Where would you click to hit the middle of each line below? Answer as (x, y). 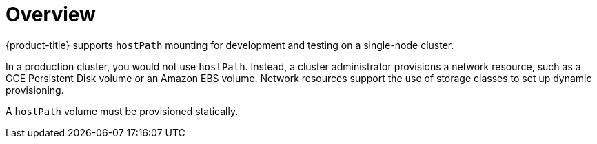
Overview (51, 14)
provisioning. (35, 90)
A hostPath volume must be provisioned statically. (122, 111)
